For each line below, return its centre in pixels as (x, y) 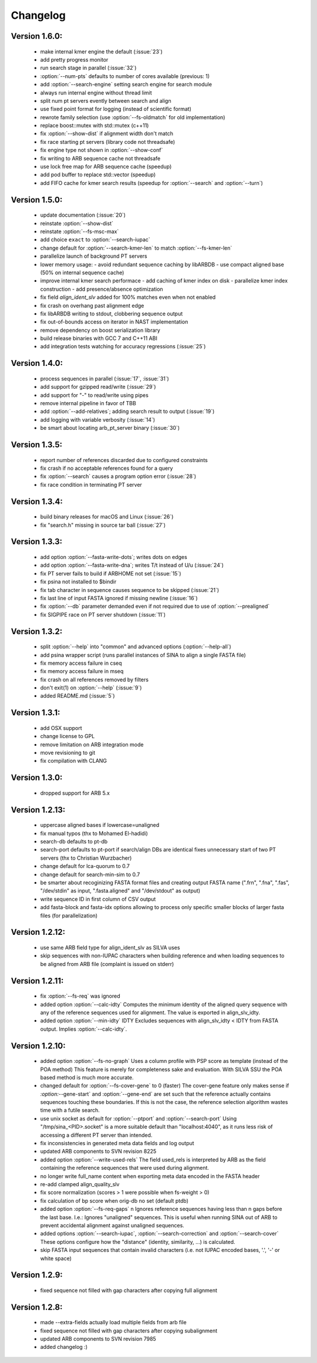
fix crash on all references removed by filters (95, 679)
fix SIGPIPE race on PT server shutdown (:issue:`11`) (103, 614)
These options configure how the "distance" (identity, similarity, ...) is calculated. (138, 1241)
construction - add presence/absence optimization (102, 289)
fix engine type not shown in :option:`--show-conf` (102, 150)
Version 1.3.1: (36, 713)
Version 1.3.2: (37, 631)
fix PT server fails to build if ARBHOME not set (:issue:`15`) (111, 573)
